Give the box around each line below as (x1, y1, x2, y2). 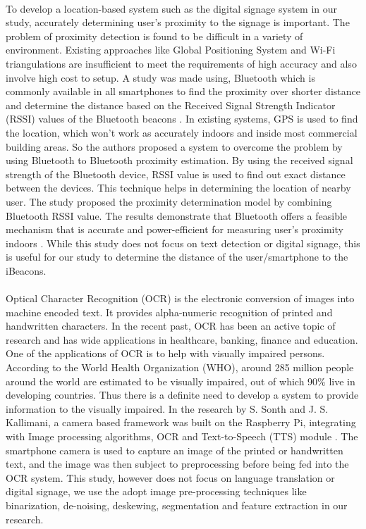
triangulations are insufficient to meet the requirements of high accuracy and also (6, 56, 357, 70)
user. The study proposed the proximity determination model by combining (6, 194, 332, 209)
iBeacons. (6, 263, 47, 278)
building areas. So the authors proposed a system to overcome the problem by (6, 139, 343, 154)
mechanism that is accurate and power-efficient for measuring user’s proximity (6, 222, 343, 237)
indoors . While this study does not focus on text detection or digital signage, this (6, 235, 360, 250)
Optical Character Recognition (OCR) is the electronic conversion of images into (6, 291, 355, 306)
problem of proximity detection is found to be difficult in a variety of (6, 28, 303, 43)
